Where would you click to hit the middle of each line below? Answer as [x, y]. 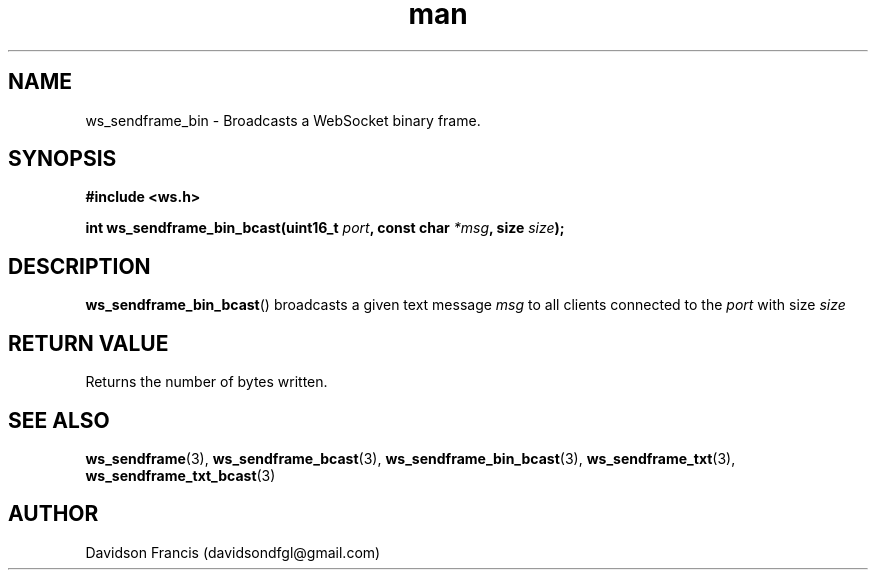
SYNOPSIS [62, 159]
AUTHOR [53, 514]
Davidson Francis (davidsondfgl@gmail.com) [233, 552]
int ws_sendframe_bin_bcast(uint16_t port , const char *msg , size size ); [325, 228]
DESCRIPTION [79, 266]
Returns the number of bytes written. [206, 382]
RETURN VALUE [88, 343]
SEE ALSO [59, 420]
